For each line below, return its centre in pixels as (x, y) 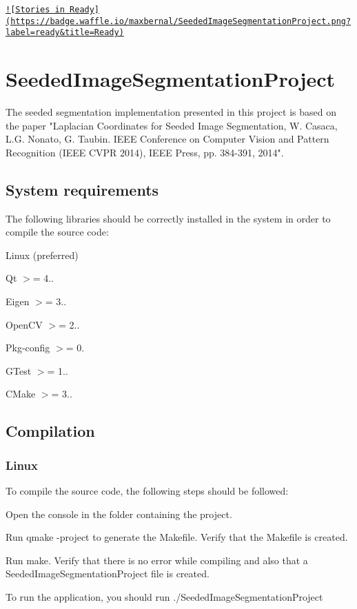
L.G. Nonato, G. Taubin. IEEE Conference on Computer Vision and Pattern (167, 139)
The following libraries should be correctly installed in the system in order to (168, 218)
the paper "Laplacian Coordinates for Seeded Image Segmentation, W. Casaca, (172, 125)
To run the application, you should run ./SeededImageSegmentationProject (164, 596)
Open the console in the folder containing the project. (119, 514)
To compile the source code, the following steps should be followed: (147, 491)
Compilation (50, 431)
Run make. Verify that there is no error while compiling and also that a (157, 560)
